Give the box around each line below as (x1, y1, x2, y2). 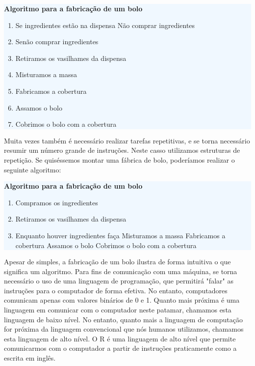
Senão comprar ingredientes (15, 36, 99, 47)
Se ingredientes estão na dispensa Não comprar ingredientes (15, 20, 195, 30)
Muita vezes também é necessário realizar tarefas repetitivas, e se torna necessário (4, 135, 250, 145)
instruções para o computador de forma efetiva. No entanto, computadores (4, 285, 228, 295)
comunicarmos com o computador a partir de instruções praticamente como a (4, 343, 237, 353)
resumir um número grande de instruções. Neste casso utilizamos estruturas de (4, 145, 240, 155)
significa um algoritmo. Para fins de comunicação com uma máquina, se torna (4, 266, 237, 276)
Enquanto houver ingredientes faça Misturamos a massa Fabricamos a (15, 230, 226, 240)
